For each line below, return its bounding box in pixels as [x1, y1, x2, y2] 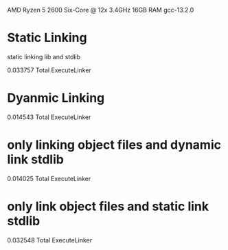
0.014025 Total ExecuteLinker [7, 174, 91, 183]
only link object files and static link [7, 199, 209, 214]
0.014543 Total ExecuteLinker [7, 113, 91, 121]
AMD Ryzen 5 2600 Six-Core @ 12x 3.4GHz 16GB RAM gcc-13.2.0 [7, 6, 194, 14]
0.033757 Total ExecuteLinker [7, 65, 91, 74]
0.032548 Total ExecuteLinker [7, 236, 93, 244]
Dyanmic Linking [7, 90, 105, 106]
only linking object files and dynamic [7, 137, 222, 153]
